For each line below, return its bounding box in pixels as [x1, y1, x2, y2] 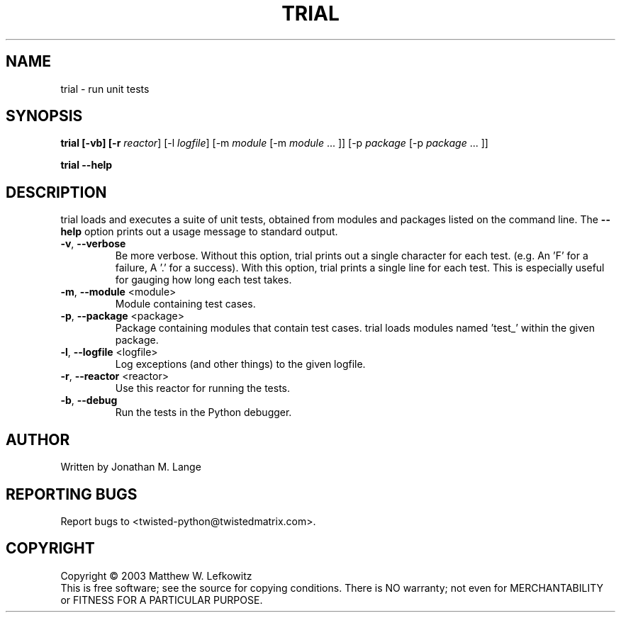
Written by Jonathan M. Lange [60, 461, 201, 473]
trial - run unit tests [60, 82, 150, 95]
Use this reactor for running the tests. [115, 382, 290, 395]
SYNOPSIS [6, 107, 83, 125]
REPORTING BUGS [6, 485, 138, 503]
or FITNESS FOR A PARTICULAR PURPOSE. [60, 593, 263, 606]
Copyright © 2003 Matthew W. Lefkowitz [60, 569, 252, 582]
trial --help [60, 159, 113, 172]
